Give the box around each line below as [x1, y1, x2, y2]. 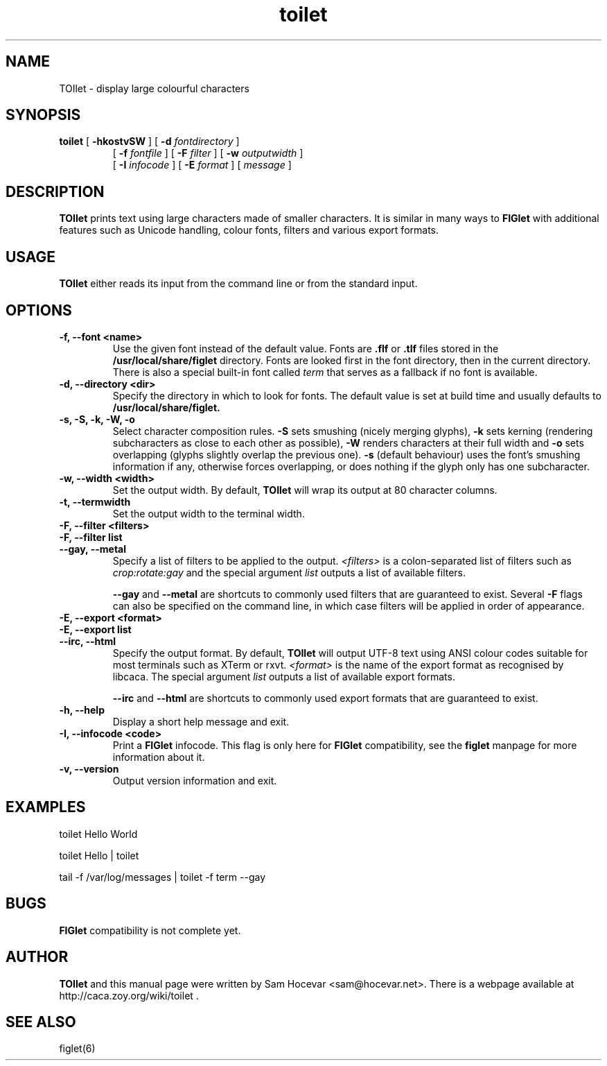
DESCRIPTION [6, 182, 105, 200]
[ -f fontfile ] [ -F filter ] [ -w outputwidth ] [112, 147, 303, 160]
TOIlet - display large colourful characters [59, 82, 249, 94]
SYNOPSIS [6, 106, 81, 124]
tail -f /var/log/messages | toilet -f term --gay [59, 870, 266, 883]
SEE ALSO [6, 1013, 76, 1031]
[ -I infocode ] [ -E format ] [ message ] [112, 159, 292, 171]
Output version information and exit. [112, 774, 277, 786]
